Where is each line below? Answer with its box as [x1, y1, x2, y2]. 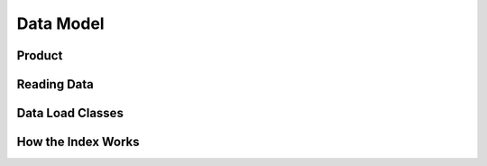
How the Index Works [16, 134, 140, 150]
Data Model [16, 14, 105, 33]
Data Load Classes [16, 106, 124, 121]
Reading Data [16, 77, 95, 92]
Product [16, 48, 63, 63]
